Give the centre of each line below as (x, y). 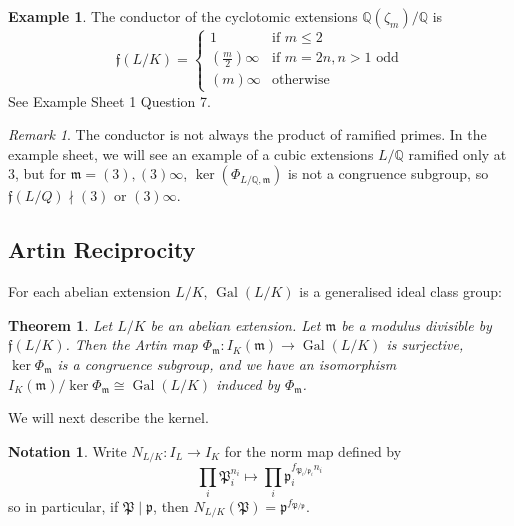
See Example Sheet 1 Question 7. (109, 100)
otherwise (301, 80)
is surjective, (425, 344)
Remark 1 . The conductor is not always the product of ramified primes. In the (247, 134)
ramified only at (457, 153)
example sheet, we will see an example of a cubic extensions (191, 153)
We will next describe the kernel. (108, 417)
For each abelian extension (89, 291)
